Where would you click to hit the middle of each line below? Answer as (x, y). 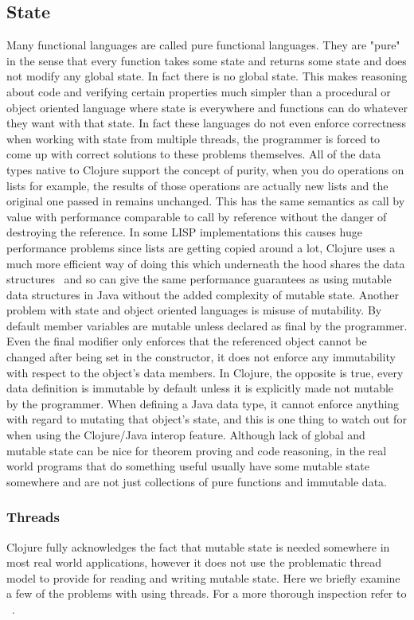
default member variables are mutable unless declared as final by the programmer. (207, 325)
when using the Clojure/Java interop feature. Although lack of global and (186, 435)
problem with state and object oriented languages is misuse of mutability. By (194, 310)
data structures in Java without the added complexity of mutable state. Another (203, 294)
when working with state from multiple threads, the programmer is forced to (193, 138)
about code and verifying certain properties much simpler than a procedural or (199, 91)
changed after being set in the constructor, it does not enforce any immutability (201, 357)
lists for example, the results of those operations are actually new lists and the (197, 185)
